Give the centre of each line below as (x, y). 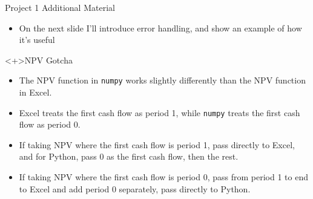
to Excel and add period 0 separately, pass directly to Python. (135, 188)
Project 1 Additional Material (60, 7)
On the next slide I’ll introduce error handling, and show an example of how (160, 28)
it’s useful (37, 40)
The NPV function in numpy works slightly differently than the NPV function (162, 80)
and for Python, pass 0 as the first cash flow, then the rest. (129, 156)
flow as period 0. (50, 124)
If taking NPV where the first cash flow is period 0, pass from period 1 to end (163, 177)
